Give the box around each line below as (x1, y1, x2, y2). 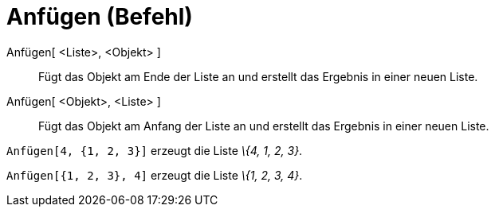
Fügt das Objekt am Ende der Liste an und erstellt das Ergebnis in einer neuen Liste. (38, 69, 478, 83)
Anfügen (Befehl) (6, 3, 193, 30)
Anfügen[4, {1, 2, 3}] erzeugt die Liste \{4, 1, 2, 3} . (6, 143, 303, 157)
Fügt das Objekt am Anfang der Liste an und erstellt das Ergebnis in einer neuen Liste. (38, 118, 489, 133)
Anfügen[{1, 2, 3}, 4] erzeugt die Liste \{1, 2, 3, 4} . (6, 168, 303, 182)
